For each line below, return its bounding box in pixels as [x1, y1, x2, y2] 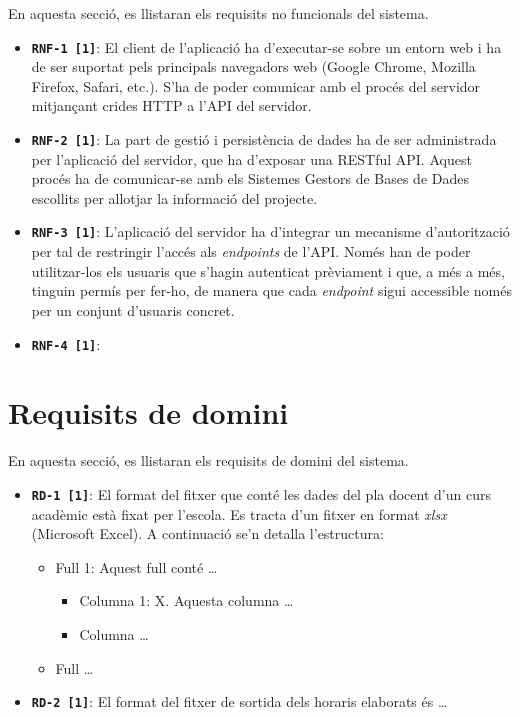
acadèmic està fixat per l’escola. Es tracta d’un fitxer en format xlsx [31, 503, 447, 524]
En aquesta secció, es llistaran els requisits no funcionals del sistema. [8, 3, 429, 23]
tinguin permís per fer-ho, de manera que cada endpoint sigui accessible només [31, 280, 512, 301]
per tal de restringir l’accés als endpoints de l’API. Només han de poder [31, 241, 471, 262]
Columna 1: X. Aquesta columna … [79, 590, 294, 611]
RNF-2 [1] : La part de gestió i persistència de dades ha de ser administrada [31, 129, 497, 150]
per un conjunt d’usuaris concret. [31, 299, 235, 320]
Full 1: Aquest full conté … [55, 556, 218, 577]
